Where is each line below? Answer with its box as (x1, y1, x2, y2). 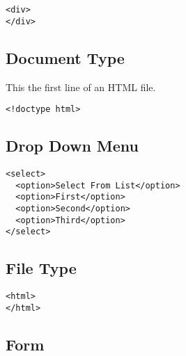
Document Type (6, 47, 125, 68)
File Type (6, 257, 77, 279)
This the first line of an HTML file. (6, 79, 156, 94)
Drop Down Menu (6, 135, 139, 156)
